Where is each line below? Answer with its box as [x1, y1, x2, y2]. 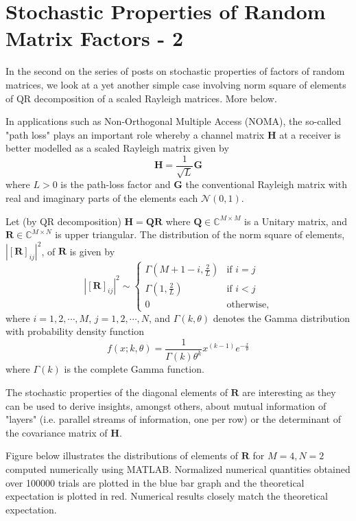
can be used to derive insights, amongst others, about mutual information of [5, 398, 327, 413]
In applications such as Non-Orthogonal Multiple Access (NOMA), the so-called [5, 114, 342, 128]
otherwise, [226, 299, 270, 310]
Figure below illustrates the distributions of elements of [5, 448, 239, 463]
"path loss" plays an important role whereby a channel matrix [5, 127, 265, 141]
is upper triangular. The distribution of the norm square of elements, [55, 227, 345, 242]
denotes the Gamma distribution [213, 310, 351, 325]
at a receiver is [279, 127, 341, 141]
